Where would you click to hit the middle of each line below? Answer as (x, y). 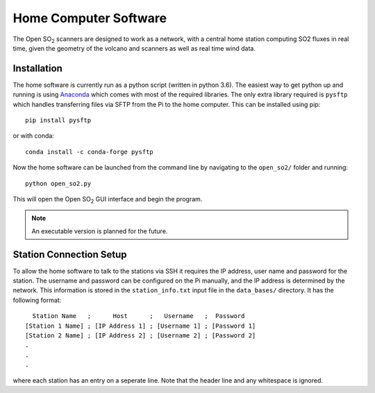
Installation (37, 68)
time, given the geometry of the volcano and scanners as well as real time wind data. (134, 48)
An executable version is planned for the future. (100, 231)
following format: (37, 300)
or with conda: (34, 136)
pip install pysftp (58, 120)
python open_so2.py (58, 183)
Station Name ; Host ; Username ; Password (139, 316)
